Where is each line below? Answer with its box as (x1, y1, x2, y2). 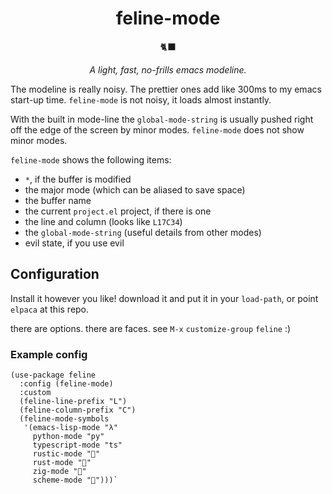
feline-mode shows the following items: (10, 153, 172, 166)
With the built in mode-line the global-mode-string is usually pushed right (10, 113, 314, 125)
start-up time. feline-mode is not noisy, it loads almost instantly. (10, 93, 272, 106)
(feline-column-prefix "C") (19, 405, 137, 416)
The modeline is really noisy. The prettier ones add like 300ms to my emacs (10, 83, 322, 95)
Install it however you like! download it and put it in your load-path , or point (10, 292, 319, 304)
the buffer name (24, 194, 92, 206)
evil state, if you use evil (24, 237, 125, 249)
